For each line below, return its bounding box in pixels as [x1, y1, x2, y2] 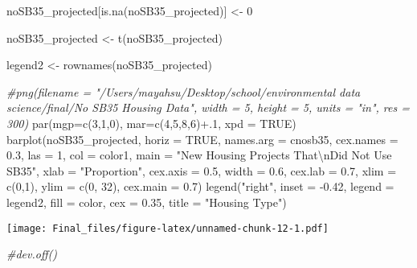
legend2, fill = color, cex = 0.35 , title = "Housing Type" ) [6, 193, 287, 210]
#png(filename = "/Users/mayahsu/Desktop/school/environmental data [6, 83, 361, 100]
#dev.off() [6, 245, 57, 262]
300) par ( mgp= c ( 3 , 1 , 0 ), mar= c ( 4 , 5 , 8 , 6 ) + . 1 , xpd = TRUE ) [6, 114, 296, 131]
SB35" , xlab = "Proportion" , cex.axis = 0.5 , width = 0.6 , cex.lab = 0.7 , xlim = [6, 162, 397, 179]
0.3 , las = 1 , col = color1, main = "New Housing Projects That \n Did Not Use [6, 146, 392, 163]
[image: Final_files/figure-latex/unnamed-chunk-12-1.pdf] [6, 222, 329, 234]
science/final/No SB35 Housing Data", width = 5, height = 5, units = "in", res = [6, 99, 410, 116]
